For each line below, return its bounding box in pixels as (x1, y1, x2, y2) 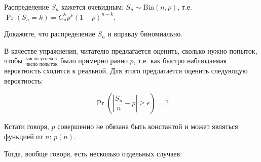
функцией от (4, 131, 43, 141)
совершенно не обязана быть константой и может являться (57, 121, 238, 132)
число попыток (25, 62, 58, 67)
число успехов (26, 56, 57, 62)
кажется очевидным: (61, 2, 124, 12)
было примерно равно (60, 55, 128, 66)
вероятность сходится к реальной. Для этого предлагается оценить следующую (4, 65, 248, 76)
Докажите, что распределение (4, 28, 95, 39)
